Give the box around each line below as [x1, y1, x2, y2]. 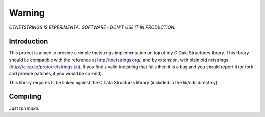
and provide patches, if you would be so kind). [9, 70, 103, 76]
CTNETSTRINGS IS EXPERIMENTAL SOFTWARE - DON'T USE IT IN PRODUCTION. [9, 24, 176, 30]
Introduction [9, 37, 48, 46]
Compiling [9, 92, 42, 100]
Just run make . [9, 105, 40, 111]
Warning [9, 7, 45, 18]
